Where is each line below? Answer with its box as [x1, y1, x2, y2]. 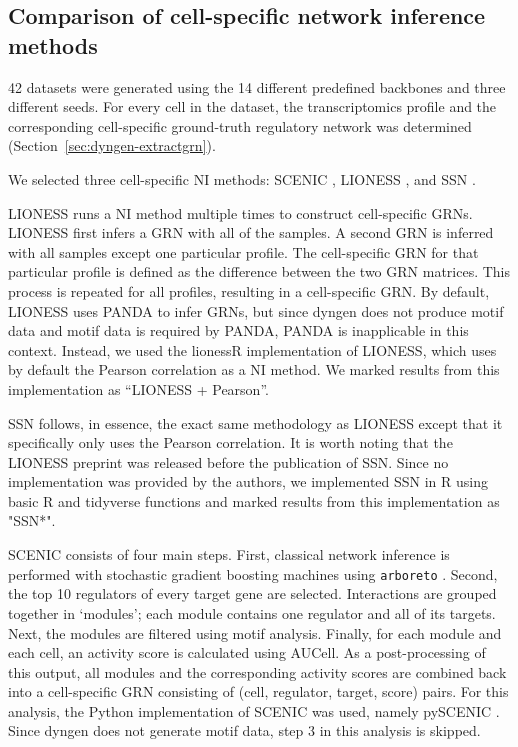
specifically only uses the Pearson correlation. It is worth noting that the [8, 432, 453, 453]
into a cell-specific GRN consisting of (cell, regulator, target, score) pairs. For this [8, 681, 509, 702]
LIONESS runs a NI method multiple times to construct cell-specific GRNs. [8, 202, 473, 223]
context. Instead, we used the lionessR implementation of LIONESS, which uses [8, 339, 497, 360]
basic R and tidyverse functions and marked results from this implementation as [8, 490, 500, 511]
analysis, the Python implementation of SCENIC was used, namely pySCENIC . [8, 700, 500, 721]
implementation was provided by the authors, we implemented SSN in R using [8, 471, 489, 492]
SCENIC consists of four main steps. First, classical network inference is [8, 544, 450, 565]
